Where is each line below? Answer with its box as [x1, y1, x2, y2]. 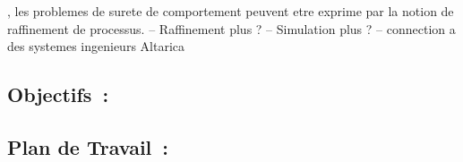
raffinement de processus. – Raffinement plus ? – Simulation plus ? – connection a [7, 19, 456, 38]
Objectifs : [7, 81, 109, 108]
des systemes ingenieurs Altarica [7, 37, 184, 55]
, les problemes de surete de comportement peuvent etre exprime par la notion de [7, 2, 454, 20]
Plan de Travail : [7, 132, 169, 160]
